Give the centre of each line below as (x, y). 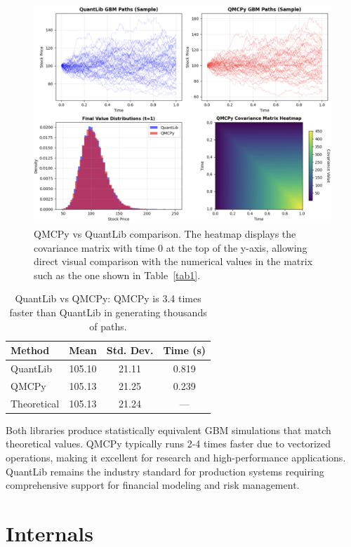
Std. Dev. (130, 350)
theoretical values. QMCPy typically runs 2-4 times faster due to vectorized (168, 444)
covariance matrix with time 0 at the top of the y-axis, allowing (171, 247)
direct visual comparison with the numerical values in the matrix (173, 261)
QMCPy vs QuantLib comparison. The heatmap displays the (165, 233)
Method (30, 350)
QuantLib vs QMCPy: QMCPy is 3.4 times (108, 298)
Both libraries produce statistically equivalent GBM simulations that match (168, 430)
